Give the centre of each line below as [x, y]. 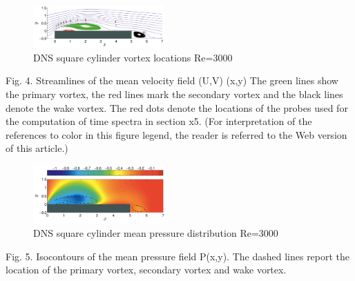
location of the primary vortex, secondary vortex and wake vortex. [146, 270]
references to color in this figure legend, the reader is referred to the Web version [176, 134]
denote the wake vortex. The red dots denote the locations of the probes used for [177, 107]
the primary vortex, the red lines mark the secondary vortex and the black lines [174, 94]
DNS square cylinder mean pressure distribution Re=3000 [156, 233]
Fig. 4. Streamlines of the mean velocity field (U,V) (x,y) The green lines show [172, 80]
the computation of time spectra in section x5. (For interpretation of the [159, 121]
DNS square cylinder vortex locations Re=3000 [133, 57]
